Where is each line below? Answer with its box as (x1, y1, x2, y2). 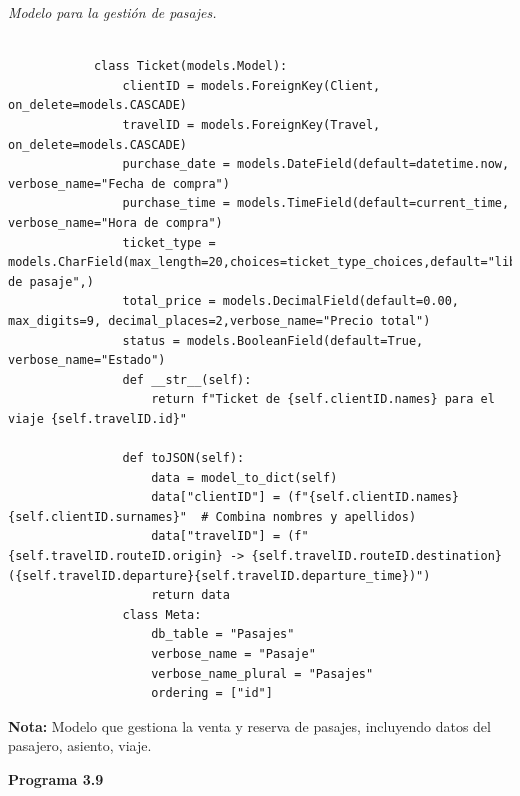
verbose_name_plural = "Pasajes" (151, 666, 374, 681)
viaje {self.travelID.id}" (8, 411, 187, 426)
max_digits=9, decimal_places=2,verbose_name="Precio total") (8, 313, 431, 328)
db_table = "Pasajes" (151, 627, 295, 642)
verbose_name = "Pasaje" (151, 647, 316, 661)
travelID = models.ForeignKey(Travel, (122, 117, 381, 132)
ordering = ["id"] (151, 686, 273, 701)
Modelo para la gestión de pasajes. (8, 2, 217, 22)
